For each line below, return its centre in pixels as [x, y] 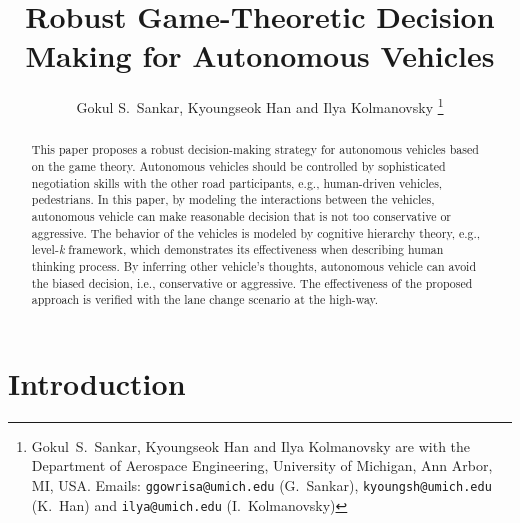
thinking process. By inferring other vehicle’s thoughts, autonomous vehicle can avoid [254, 265]
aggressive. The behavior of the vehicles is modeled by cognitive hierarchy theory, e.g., [256, 232]
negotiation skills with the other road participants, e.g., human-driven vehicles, [237, 182]
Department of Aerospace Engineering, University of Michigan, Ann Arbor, [262, 465]
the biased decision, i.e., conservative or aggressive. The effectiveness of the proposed [252, 282]
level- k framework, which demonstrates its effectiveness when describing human [237, 249]
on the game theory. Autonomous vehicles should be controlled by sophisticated [238, 166]
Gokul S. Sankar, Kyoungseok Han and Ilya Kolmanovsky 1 [260, 105]
